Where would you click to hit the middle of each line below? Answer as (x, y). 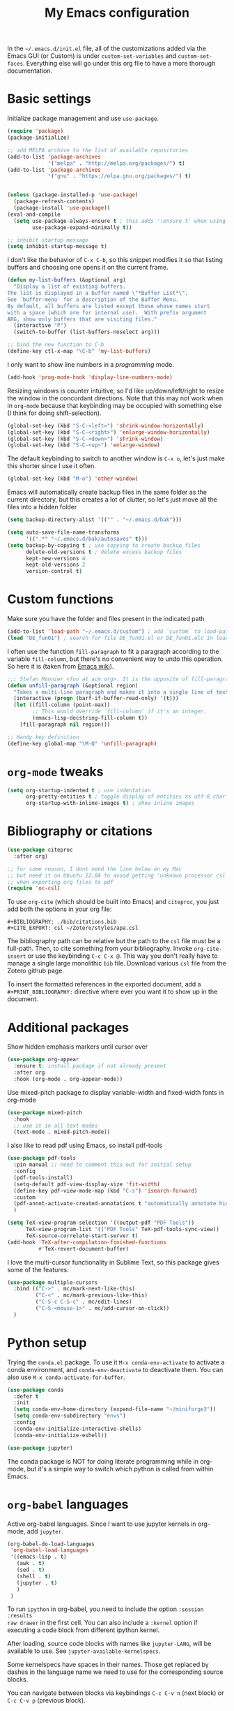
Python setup (47, 1342)
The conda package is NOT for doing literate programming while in (103, 1461)
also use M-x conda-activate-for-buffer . (66, 1377)
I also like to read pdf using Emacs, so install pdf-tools (85, 1145)
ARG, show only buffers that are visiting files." (82, 319)
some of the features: (38, 1269)
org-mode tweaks (55, 772)
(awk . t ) (31, 1564)
